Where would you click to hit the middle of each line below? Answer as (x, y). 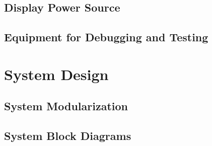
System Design (56, 74)
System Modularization (66, 106)
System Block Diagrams (68, 136)
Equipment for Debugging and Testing (106, 37)
